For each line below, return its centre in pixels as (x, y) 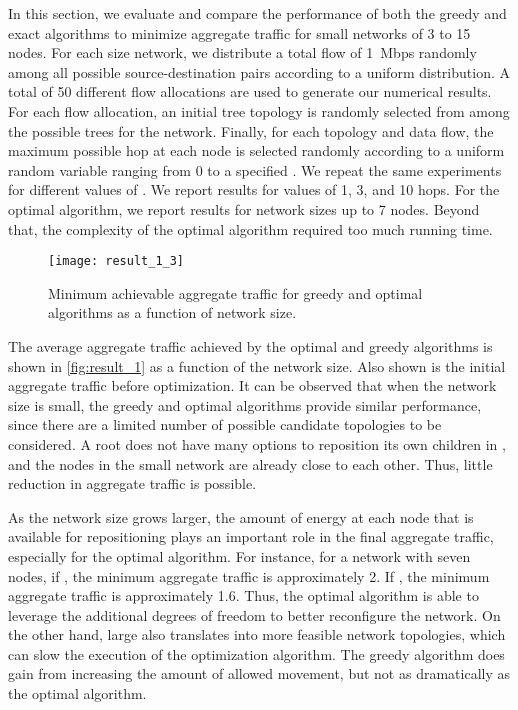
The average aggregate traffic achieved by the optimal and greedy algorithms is (250, 345)
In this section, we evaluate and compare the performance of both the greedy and (257, 13)
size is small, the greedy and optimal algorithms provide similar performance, (245, 404)
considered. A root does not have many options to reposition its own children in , (257, 443)
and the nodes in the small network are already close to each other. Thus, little (250, 463)
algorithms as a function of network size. (172, 312)
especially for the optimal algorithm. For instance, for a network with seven (239, 555)
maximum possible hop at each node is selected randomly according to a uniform (256, 150)
